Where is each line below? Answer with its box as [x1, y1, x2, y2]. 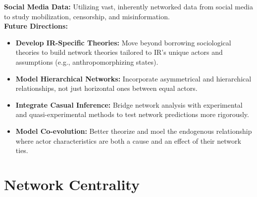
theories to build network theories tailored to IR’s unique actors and [15, 47, 223, 57]
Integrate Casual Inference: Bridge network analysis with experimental [15, 99, 243, 110]
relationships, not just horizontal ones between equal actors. [15, 83, 198, 93]
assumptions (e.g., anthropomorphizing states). [15, 56, 158, 67]
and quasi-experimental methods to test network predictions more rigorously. [15, 109, 249, 119]
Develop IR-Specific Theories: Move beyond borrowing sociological [15, 37, 231, 47]
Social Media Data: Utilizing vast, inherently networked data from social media [4, 1, 253, 11]
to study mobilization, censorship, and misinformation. [4, 11, 170, 21]
